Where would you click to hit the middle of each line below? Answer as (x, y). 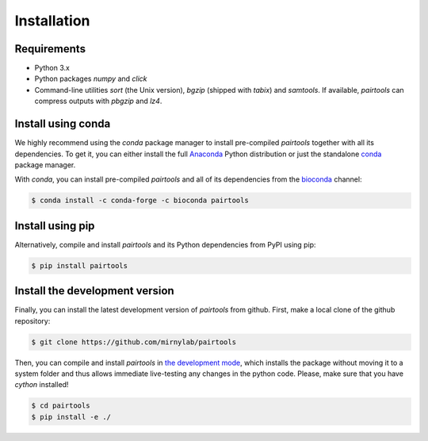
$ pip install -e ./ (71, 417)
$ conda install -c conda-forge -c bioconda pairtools (140, 201)
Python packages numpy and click (91, 79)
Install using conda (63, 124)
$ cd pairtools (61, 406)
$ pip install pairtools (80, 265)
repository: (32, 320)
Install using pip (55, 226)
